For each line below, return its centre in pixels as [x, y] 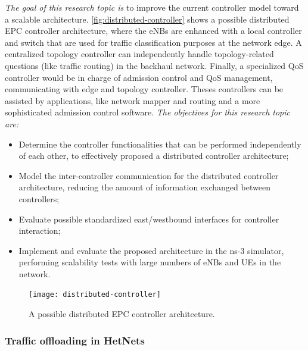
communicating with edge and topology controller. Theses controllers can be [144, 89]
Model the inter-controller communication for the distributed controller [149, 175]
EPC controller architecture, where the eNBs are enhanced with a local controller [153, 31]
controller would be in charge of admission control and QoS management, [139, 77]
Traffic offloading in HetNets [75, 340]
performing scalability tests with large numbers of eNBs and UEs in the [150, 262]
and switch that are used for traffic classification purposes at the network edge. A [153, 42]
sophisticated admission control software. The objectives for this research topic [147, 112]
